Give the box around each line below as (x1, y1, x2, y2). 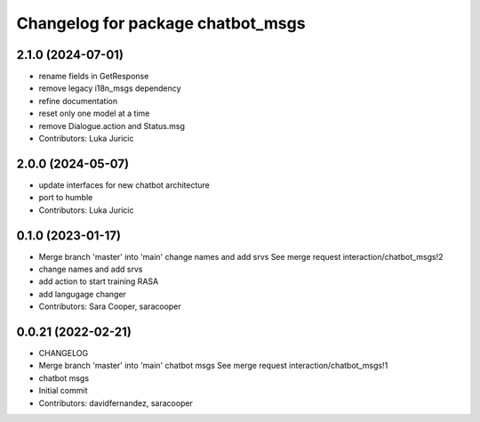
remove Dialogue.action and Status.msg (38, 120, 186, 131)
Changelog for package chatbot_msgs (16, 13, 306, 33)
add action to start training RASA (38, 276, 159, 287)
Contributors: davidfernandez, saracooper (38, 397, 193, 409)
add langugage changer (38, 288, 126, 299)
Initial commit (38, 385, 88, 396)
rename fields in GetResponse (38, 71, 149, 82)
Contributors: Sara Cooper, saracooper (38, 301, 181, 312)
